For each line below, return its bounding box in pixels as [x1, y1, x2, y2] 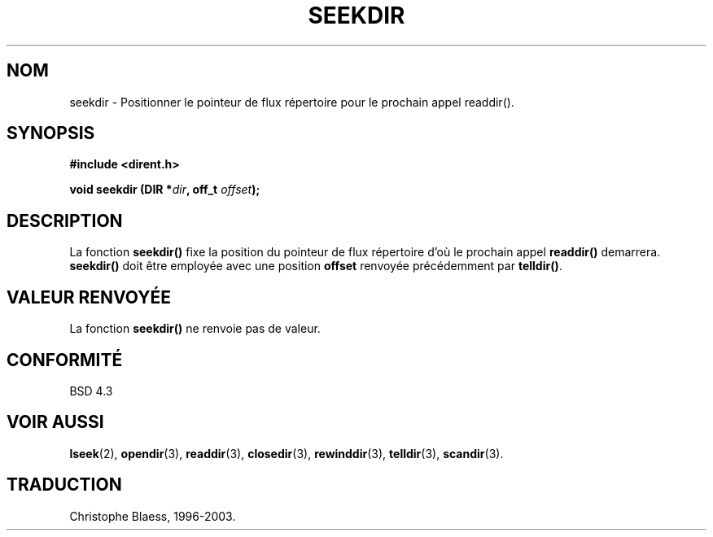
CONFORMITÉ [7, 349, 123, 370]
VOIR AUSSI [7, 412, 104, 433]
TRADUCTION [7, 474, 122, 496]
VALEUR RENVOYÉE [7, 286, 171, 308]
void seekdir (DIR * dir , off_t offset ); [69, 182, 260, 197]
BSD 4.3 [69, 383, 113, 398]
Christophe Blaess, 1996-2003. [69, 509, 236, 523]
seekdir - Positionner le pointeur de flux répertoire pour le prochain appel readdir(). [69, 94, 514, 109]
